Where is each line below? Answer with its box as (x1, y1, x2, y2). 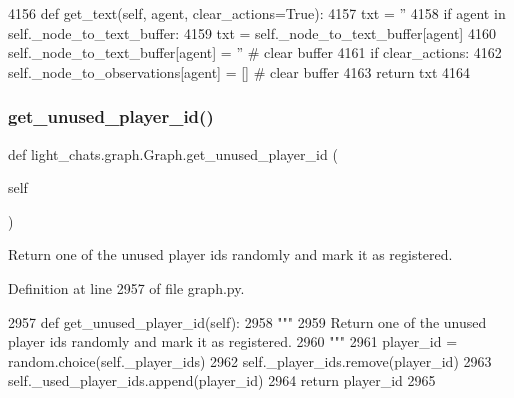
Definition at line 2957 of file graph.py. (8, 277, 245, 298)
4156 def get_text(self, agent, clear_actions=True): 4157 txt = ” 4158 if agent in (8, 3, 506, 23)
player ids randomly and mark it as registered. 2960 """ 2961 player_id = (8, 331, 458, 352)
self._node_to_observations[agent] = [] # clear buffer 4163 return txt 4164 (8, 61, 471, 82)
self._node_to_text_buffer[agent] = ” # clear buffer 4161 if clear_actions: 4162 (8, 42, 502, 63)
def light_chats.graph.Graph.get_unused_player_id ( (8, 143, 338, 164)
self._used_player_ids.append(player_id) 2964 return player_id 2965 (8, 370, 436, 391)
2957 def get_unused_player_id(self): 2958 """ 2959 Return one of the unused (8, 311, 487, 332)
